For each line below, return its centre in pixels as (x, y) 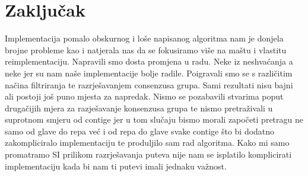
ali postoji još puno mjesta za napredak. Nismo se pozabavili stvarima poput (144, 96)
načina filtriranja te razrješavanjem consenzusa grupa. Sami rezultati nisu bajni (149, 84)
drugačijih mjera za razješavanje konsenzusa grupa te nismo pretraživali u (139, 108)
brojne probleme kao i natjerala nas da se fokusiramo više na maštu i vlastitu (146, 49)
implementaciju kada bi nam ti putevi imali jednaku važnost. (116, 166)
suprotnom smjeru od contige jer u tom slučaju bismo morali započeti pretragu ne (154, 119)
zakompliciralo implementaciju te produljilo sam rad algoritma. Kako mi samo (147, 143)
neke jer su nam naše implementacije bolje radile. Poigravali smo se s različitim (149, 73)
